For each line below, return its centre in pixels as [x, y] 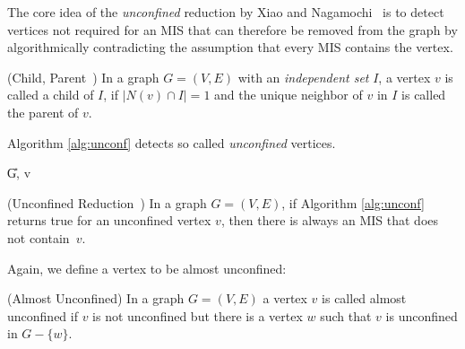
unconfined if [43, 315]
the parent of [43, 112]
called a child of [51, 95]
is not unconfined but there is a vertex [198, 315]
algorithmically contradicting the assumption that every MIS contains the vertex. [230, 47]
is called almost [364, 298]
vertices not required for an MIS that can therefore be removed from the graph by [232, 29]
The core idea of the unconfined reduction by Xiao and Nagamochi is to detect [226, 12]
